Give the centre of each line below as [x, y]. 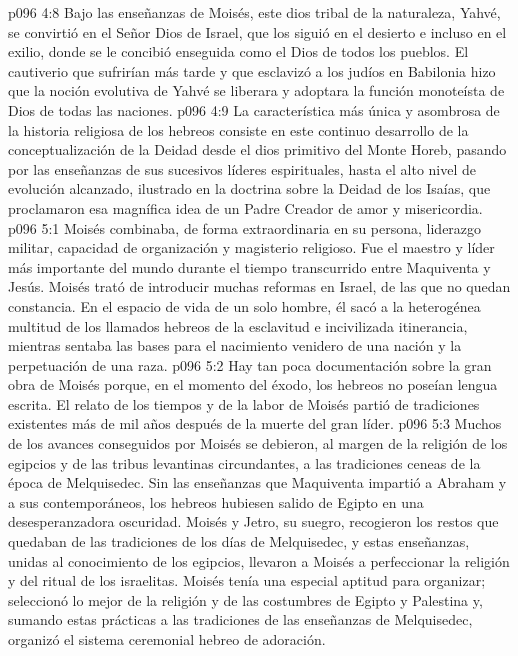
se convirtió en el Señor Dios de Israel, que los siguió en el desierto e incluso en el [257, 31]
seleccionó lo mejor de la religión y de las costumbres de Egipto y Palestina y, [245, 599]
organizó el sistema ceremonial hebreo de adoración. [167, 639]
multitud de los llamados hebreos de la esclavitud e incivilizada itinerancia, [238, 325]
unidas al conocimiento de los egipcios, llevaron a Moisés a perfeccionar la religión [259, 560]
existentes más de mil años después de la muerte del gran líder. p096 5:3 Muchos [255, 423]
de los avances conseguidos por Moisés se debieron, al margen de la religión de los [258, 443]
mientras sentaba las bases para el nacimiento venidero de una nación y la [235, 345]
